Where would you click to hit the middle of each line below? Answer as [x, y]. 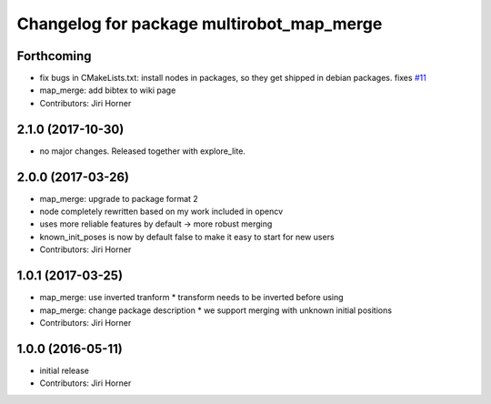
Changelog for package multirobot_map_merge [200, 24]
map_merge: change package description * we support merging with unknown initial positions [216, 310]
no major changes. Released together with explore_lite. [142, 151]
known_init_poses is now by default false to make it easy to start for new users [187, 237]
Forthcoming [54, 56]
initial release [65, 370]
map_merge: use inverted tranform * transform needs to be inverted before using [192, 298]
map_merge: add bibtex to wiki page [108, 90]
